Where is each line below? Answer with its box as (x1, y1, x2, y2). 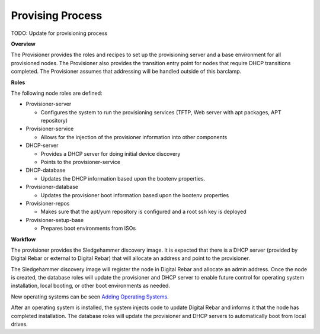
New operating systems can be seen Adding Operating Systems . (11, 293, 169, 300)
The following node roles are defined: (11, 89, 103, 97)
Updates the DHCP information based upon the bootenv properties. (40, 175, 206, 182)
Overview (11, 40, 36, 47)
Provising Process (11, 9, 103, 22)
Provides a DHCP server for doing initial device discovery (40, 150, 181, 157)
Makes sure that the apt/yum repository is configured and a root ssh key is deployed (40, 208, 247, 216)
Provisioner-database (25, 184, 79, 191)
